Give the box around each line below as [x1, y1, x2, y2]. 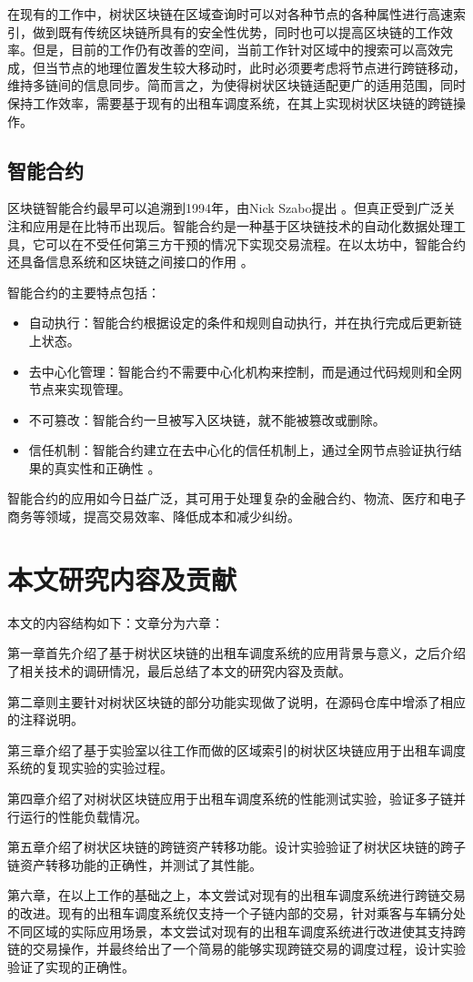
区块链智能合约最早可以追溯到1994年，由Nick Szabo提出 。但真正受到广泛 [7, 198, 444, 218]
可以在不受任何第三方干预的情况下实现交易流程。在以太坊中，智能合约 [45, 234, 466, 253]
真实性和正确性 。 [54, 458, 161, 477]
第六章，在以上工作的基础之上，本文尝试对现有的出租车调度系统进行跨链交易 [7, 886, 466, 905]
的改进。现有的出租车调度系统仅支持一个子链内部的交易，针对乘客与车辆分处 [7, 903, 466, 922]
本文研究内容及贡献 [7, 560, 237, 597]
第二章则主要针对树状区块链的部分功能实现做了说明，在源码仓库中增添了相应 [7, 692, 466, 711]
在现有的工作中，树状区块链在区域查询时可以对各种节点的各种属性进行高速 [7, 5, 453, 23]
